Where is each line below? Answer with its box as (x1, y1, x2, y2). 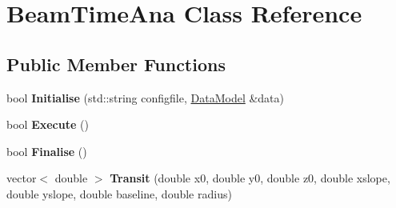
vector (6, 170, 37, 186)
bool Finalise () (6, 142, 87, 159)
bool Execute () (6, 116, 89, 133)
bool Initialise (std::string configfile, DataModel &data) (6, 89, 285, 106)
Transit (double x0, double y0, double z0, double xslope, (110, 170, 390, 186)
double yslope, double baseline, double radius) (6, 185, 232, 202)
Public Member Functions (6, 51, 226, 76)
